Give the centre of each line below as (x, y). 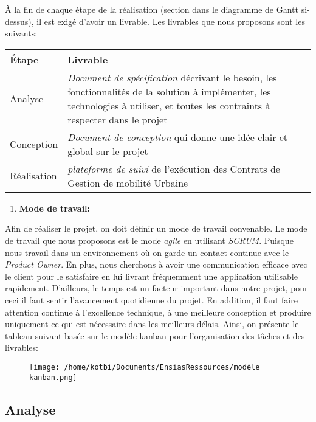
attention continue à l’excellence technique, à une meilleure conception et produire (158, 312)
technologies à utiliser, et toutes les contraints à (169, 105)
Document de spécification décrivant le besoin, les (172, 77)
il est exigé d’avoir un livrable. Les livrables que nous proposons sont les (171, 21)
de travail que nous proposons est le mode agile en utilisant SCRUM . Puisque (149, 240)
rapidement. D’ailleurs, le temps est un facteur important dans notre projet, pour (156, 288)
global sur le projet (108, 151)
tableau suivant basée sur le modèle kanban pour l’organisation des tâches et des (155, 335)
